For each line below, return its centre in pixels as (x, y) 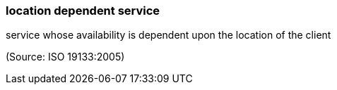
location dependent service (83, 11)
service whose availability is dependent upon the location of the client (168, 35)
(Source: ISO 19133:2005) (65, 57)
